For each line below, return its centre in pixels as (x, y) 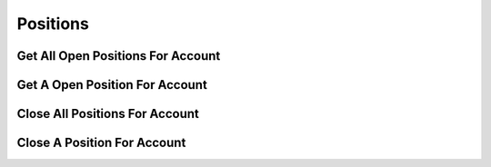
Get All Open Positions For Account (119, 56)
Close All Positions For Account (108, 114)
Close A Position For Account (101, 143)
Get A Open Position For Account (112, 85)
